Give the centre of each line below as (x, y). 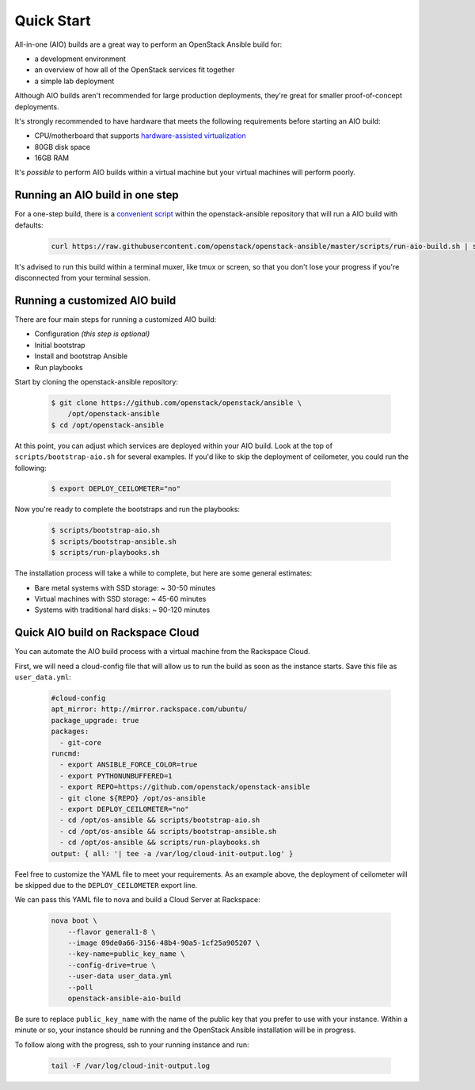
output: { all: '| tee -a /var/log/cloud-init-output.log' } (172, 853)
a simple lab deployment (74, 81)
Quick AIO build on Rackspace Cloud (107, 633)
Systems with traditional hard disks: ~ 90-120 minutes (122, 610)
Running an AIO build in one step (97, 195)
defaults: (29, 225)
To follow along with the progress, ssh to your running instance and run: (132, 1044)
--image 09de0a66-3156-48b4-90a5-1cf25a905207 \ (164, 943)
